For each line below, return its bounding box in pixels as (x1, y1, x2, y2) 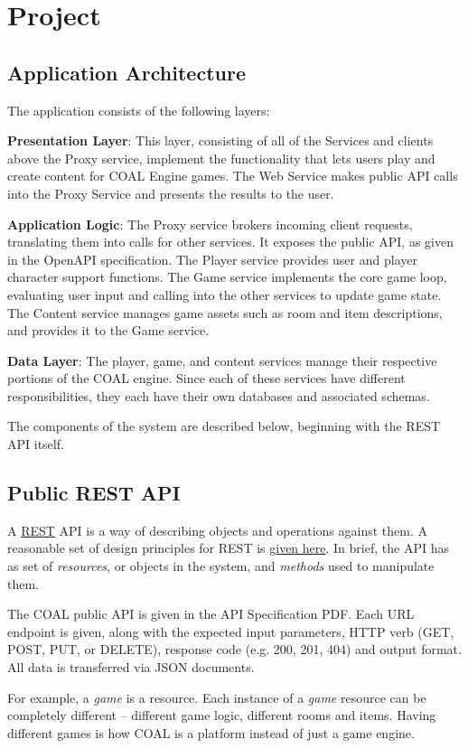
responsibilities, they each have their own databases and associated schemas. (7, 386, 430, 405)
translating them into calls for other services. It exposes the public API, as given (7, 232, 454, 251)
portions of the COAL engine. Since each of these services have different (7, 369, 406, 388)
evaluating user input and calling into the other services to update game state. (7, 285, 442, 304)
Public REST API (7, 479, 181, 507)
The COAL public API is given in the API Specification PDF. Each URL (7, 604, 415, 623)
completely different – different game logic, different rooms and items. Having (7, 706, 436, 725)
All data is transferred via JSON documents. (7, 658, 255, 677)
